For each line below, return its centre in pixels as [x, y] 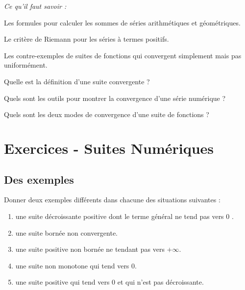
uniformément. [26, 65]
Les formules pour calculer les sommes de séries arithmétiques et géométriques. [122, 22]
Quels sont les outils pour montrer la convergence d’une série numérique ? [115, 98]
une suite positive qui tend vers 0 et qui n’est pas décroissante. [110, 282]
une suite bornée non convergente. [67, 232]
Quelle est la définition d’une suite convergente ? [77, 81]
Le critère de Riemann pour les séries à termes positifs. [86, 39]
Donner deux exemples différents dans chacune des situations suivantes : [112, 200]
